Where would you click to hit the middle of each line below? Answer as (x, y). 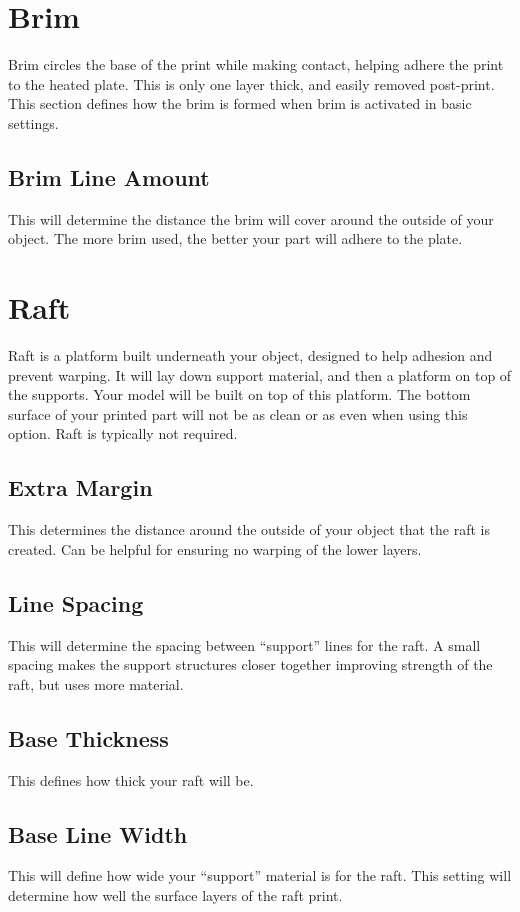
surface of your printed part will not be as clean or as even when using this (238, 413)
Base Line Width (98, 833)
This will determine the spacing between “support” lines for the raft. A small (244, 644)
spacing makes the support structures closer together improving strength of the (250, 664)
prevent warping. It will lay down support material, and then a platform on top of (260, 374)
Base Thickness (88, 737)
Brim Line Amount (109, 176)
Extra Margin (80, 487)
